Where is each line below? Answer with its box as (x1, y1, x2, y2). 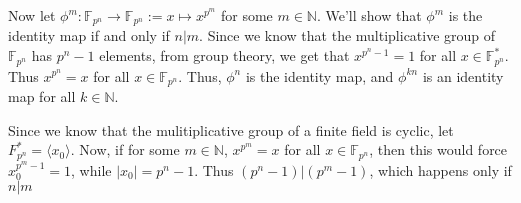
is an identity (422, 65, 504, 86)
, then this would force (369, 139, 508, 160)
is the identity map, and (245, 65, 394, 86)
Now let (8, 5, 56, 25)
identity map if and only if (8, 25, 170, 46)
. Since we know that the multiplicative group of (199, 25, 496, 46)
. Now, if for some (70, 139, 180, 160)
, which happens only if (369, 159, 512, 180)
